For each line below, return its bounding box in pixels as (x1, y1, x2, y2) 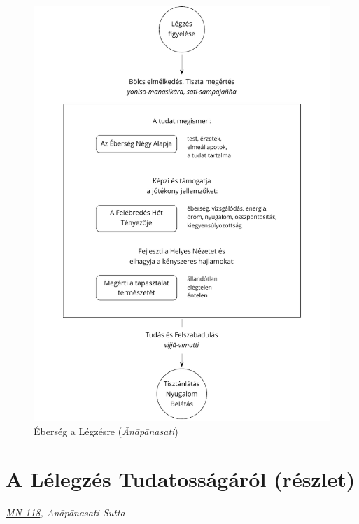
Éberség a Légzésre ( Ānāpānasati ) (34, 423, 178, 438)
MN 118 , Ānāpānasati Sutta (6, 505, 125, 520)
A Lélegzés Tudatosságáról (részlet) (6, 465, 356, 493)
